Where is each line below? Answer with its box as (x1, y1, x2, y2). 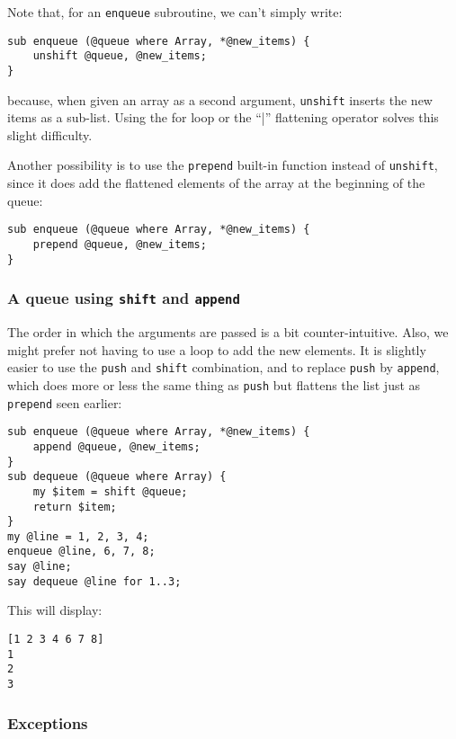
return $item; (32, 500, 117, 513)
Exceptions (7, 711, 88, 734)
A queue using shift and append (7, 287, 240, 309)
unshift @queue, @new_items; (32, 49, 207, 63)
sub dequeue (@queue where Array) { (7, 470, 227, 484)
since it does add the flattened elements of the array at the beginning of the (7, 174, 425, 192)
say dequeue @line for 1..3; (7, 574, 182, 588)
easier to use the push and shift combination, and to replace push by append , (7, 358, 440, 377)
